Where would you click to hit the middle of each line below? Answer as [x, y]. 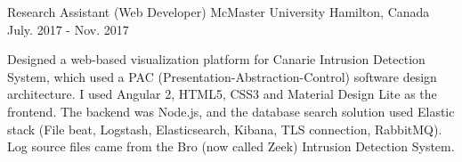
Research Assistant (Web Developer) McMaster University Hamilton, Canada [219, 12]
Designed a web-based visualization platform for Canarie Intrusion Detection [216, 59]
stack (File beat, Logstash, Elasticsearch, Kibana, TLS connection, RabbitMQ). [225, 129]
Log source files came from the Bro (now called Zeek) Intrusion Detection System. [231, 146]
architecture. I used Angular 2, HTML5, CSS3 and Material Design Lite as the [222, 94]
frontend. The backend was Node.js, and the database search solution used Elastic [231, 111]
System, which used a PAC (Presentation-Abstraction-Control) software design [222, 76]
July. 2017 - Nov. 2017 [68, 29]
